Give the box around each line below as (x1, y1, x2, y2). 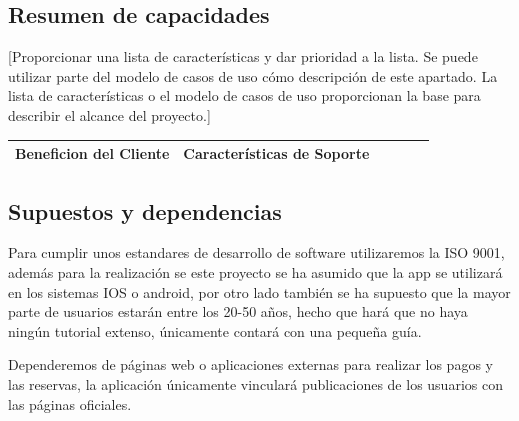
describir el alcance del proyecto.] (8, 104, 211, 125)
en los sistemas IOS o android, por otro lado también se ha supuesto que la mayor (8, 281, 511, 302)
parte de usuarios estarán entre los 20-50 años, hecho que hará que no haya (8, 301, 468, 322)
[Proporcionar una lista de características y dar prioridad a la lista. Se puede (8, 46, 478, 67)
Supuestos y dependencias (8, 195, 282, 226)
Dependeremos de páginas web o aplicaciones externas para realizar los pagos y (8, 354, 493, 375)
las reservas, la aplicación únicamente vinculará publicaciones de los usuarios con (8, 373, 503, 394)
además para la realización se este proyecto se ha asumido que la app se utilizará (8, 261, 503, 282)
